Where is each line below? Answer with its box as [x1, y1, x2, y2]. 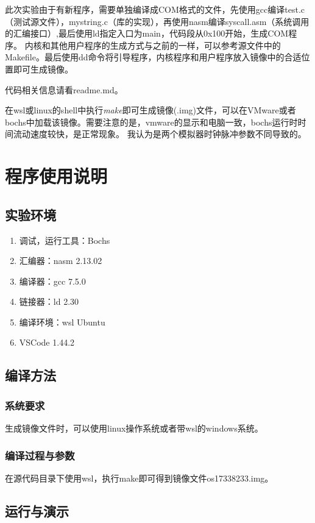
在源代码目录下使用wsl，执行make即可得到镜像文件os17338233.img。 [5, 471, 274, 484]
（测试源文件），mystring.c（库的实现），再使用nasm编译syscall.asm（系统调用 [5, 15, 310, 27]
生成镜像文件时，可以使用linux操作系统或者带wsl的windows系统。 [5, 422, 263, 435]
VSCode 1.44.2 [19, 336, 75, 349]
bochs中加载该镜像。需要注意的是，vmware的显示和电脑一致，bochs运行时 [5, 115, 298, 128]
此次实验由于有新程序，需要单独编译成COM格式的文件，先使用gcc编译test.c [5, 3, 305, 15]
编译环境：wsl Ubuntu [19, 315, 105, 328]
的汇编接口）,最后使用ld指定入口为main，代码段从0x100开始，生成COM [5, 27, 289, 40]
